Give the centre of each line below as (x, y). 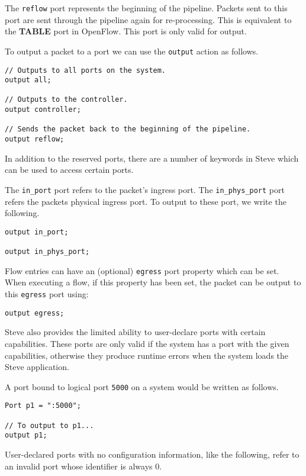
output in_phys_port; (47, 252)
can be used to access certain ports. (69, 170)
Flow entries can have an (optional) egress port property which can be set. (142, 270)
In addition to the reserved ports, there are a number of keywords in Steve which (152, 158)
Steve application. (37, 367)
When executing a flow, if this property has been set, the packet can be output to (153, 282)
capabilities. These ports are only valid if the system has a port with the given (147, 343)
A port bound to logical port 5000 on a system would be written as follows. (142, 386)
